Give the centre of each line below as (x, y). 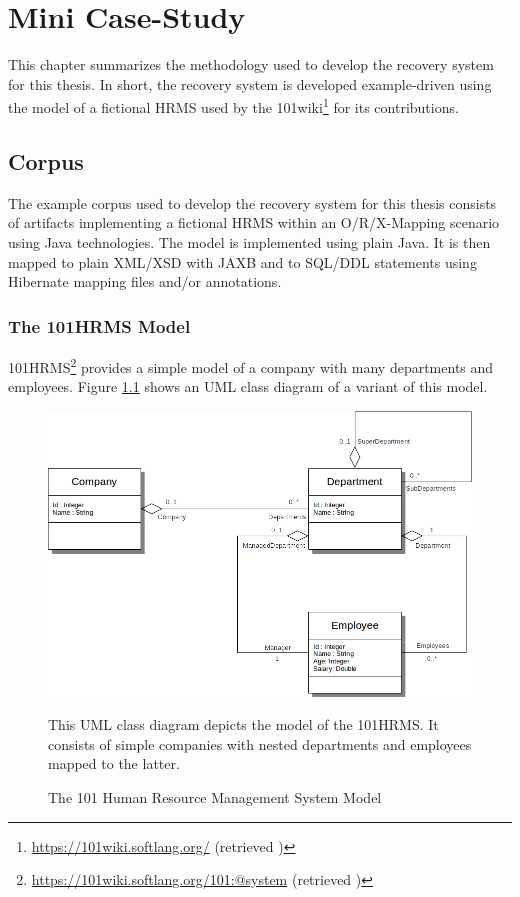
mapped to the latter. (114, 763)
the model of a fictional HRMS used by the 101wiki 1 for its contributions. (233, 105)
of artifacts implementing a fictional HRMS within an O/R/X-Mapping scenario (254, 222)
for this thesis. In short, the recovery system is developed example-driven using (250, 83)
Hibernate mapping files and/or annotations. (145, 281)
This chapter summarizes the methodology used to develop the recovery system (251, 64)
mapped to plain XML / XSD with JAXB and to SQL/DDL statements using (242, 261)
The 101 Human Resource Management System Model (215, 797)
